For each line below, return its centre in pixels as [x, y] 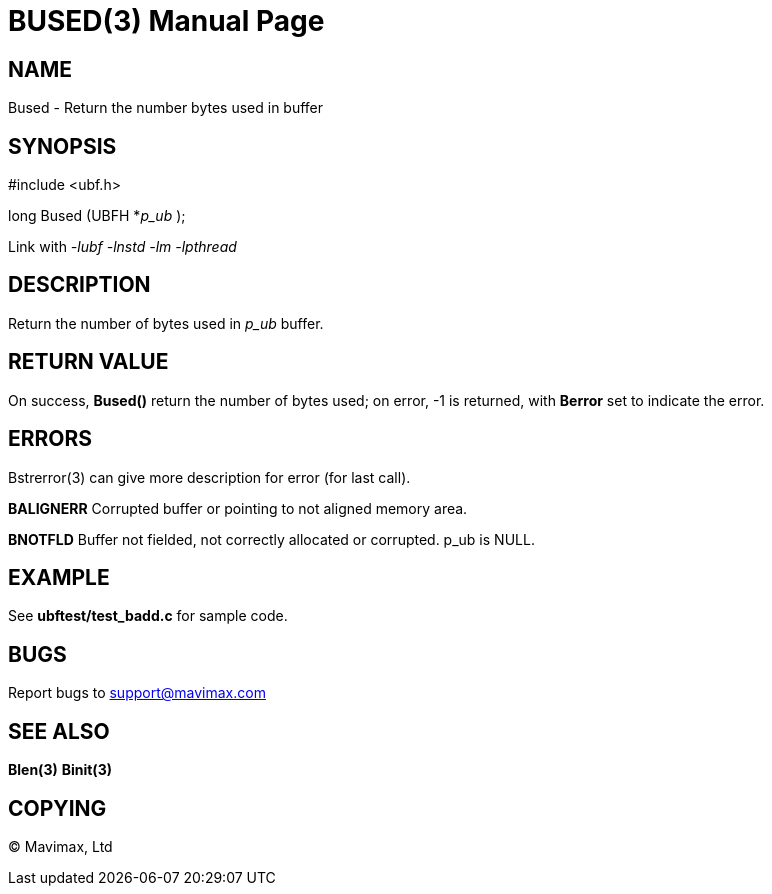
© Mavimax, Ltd [60, 846]
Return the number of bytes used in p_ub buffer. [166, 323]
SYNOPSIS [62, 146]
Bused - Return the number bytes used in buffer [166, 108]
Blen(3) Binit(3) [60, 770]
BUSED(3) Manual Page [166, 21]
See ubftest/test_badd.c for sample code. [148, 616]
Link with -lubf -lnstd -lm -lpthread [122, 247]
